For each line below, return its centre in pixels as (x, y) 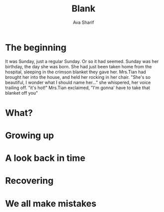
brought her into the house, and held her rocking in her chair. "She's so (78, 77)
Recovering (29, 181)
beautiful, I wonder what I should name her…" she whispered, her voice (78, 82)
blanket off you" (22, 93)
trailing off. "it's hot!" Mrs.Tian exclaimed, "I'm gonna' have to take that (78, 88)
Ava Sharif (83, 22)
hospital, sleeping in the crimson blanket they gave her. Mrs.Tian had (76, 72)
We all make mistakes (51, 203)
